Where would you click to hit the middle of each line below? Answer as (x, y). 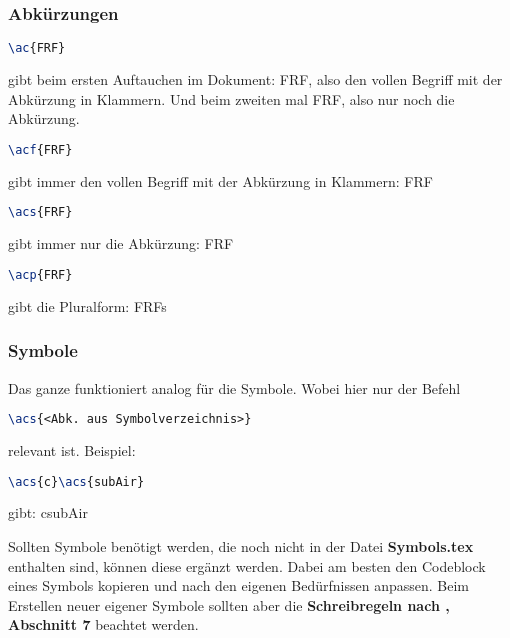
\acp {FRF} (40, 274)
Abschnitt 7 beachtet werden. (103, 624)
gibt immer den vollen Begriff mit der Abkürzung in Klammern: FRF (220, 180)
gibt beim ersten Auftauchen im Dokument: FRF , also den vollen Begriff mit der (255, 79)
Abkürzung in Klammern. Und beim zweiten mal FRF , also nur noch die (231, 98)
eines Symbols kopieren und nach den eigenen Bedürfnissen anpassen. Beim (238, 585)
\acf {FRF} (40, 149)
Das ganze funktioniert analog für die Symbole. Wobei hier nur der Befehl (234, 387)
